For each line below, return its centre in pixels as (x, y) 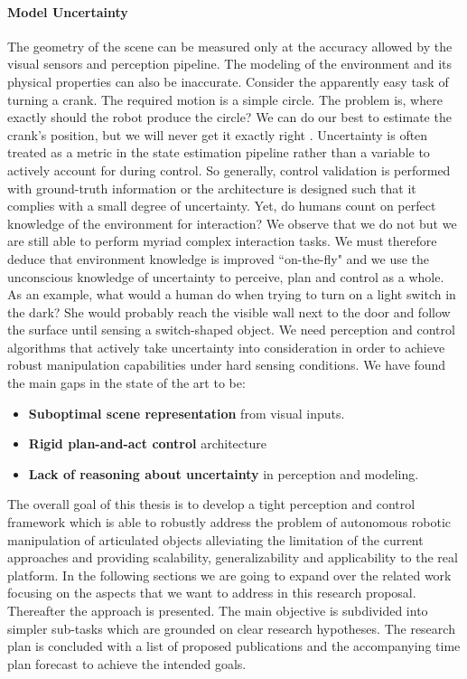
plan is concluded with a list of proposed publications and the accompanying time (234, 646)
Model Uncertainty (68, 11)
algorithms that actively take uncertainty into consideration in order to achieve (226, 347)
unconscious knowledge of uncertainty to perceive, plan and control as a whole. (226, 276)
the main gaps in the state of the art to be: (126, 383)
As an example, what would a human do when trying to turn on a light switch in (232, 294)
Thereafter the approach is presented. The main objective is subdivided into (218, 611)
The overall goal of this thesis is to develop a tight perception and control (211, 504)
